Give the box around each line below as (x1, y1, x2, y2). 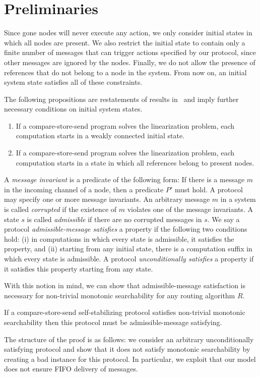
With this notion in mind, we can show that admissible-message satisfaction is (4, 280, 245, 291)
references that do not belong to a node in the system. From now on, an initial (4, 67, 247, 77)
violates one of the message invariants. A (127, 204, 253, 214)
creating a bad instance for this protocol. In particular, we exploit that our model (4, 353, 256, 364)
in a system (220, 194, 256, 204)
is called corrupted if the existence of (4, 204, 117, 214)
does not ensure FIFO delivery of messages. (4, 363, 138, 374)
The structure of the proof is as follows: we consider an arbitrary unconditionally (4, 334, 254, 344)
